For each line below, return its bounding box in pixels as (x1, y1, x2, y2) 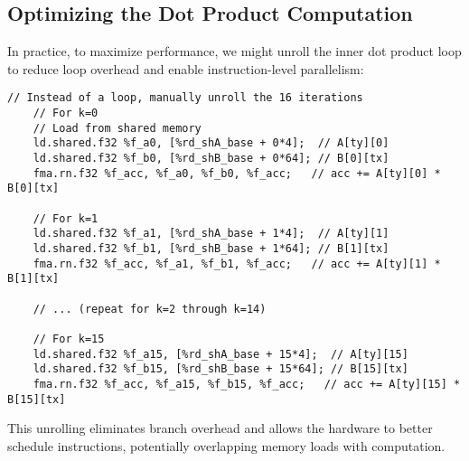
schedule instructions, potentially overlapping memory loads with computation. (7, 436, 446, 455)
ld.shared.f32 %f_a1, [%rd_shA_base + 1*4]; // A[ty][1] (33, 227, 389, 240)
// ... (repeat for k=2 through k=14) (33, 302, 267, 315)
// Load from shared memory (33, 121, 202, 135)
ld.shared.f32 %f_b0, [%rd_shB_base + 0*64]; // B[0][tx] (33, 152, 389, 165)
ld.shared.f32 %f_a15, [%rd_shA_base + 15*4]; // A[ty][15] (33, 347, 408, 361)
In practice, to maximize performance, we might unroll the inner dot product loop (7, 42, 462, 61)
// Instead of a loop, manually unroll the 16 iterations (7, 91, 363, 105)
